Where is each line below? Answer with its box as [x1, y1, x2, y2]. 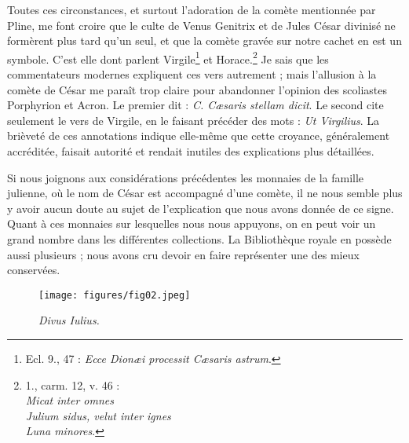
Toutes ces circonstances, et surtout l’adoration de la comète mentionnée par [7, 2, 376, 17]
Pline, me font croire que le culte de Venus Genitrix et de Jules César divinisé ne [7, 16, 396, 33]
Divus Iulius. [38, 312, 100, 328]
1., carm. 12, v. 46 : [25, 376, 120, 393]
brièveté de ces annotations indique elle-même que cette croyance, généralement [7, 127, 390, 144]
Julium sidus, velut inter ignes [25, 407, 171, 423]
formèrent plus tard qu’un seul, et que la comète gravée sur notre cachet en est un [7, 32, 402, 49]
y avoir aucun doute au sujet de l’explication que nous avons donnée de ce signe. [7, 200, 394, 216]
